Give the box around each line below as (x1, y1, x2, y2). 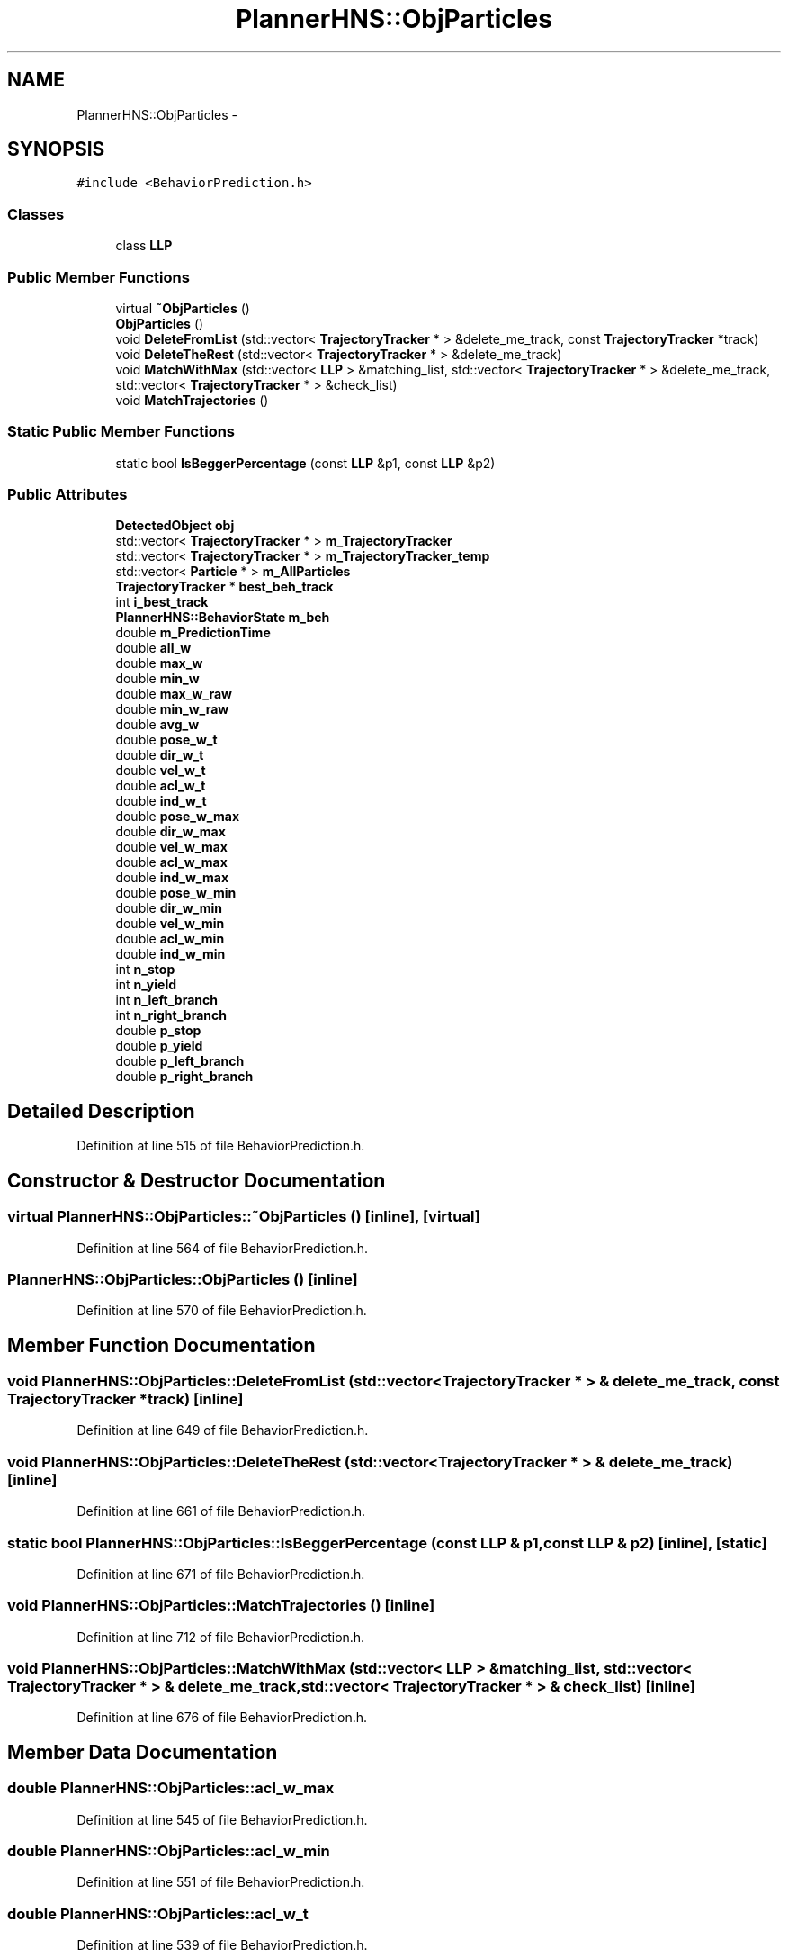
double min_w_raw (115, 701, 229, 717)
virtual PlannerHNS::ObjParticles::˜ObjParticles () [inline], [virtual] (7, 1207, 480, 1226)
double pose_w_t (115, 732, 218, 748)
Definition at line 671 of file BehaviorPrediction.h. (76, 1565, 365, 1582)
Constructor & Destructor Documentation (7, 1168, 386, 1192)
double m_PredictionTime (115, 625, 271, 641)
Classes (7, 204, 65, 223)
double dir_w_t (115, 747, 204, 763)
